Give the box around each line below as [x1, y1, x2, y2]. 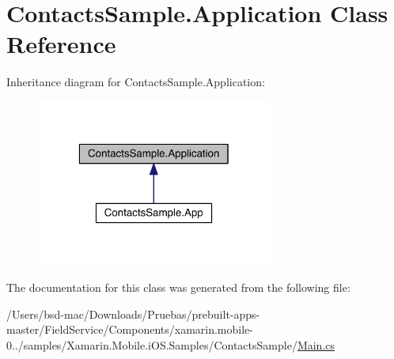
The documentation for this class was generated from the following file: [6, 279, 350, 296]
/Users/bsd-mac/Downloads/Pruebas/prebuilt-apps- [6, 305, 260, 322]
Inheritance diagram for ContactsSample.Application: [6, 74, 265, 90]
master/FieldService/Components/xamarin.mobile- [6, 321, 253, 338]
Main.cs [297, 336, 335, 353]
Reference [6, 28, 116, 60]
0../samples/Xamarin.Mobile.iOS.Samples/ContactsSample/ [6, 336, 297, 353]
